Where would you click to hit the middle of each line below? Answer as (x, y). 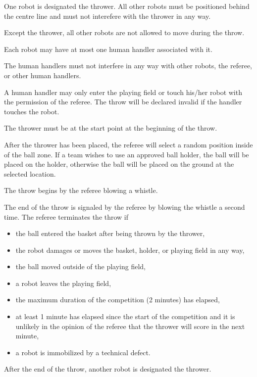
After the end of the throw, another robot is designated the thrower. (108, 369)
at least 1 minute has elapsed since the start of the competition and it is (125, 316)
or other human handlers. (43, 75)
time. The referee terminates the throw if (66, 216)
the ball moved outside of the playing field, (81, 266)
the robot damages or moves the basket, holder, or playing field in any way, (130, 250)
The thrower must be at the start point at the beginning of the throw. (111, 128)
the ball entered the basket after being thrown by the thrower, (110, 233)
